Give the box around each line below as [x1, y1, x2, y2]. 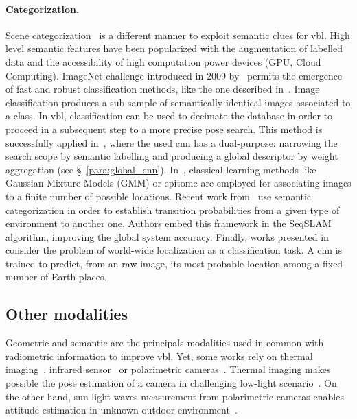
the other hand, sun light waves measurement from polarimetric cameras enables [5, 389, 344, 403]
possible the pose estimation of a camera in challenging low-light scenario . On [5, 376, 337, 390]
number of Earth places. [5, 270, 107, 284]
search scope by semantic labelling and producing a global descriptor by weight [5, 149, 338, 163]
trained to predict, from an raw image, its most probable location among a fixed [5, 256, 343, 270]
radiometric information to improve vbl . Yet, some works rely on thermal [5, 348, 313, 363]
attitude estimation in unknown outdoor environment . [5, 403, 238, 417]
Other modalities [5, 303, 128, 324]
